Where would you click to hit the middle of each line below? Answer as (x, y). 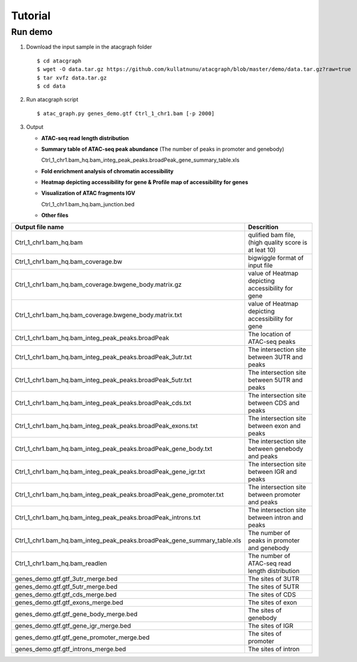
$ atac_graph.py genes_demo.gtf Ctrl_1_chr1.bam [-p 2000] (126, 113)
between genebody (275, 449)
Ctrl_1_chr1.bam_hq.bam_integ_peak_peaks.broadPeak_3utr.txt (103, 357)
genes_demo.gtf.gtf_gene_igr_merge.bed (73, 625)
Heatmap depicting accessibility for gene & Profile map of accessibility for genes (145, 182)
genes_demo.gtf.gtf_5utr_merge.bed (66, 586)
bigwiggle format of (276, 257)
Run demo (32, 32)
